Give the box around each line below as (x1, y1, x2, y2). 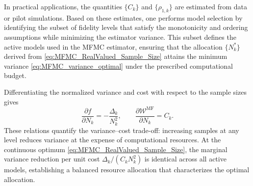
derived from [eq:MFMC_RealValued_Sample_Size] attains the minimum (4, 51, 228, 61)
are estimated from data (175, 1, 248, 11)
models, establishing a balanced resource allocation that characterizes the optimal (4, 164, 250, 175)
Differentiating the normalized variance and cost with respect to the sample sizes (4, 86, 247, 97)
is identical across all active (144, 154, 227, 164)
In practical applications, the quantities (4, 1, 122, 11)
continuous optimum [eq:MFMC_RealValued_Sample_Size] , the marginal (4, 144, 228, 154)
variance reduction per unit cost (4, 154, 100, 164)
